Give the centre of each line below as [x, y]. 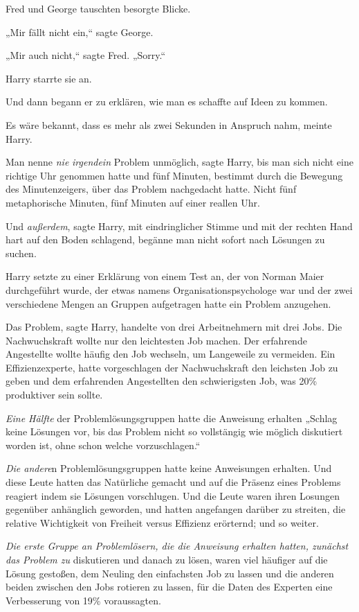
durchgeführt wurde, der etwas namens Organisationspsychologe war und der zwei [179, 289]
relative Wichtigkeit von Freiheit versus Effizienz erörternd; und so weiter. [162, 522]
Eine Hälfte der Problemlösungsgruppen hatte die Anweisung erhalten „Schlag [172, 418]
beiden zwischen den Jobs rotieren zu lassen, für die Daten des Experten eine [169, 587]
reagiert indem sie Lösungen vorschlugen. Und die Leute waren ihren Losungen [173, 495]
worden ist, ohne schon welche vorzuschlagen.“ [103, 445]
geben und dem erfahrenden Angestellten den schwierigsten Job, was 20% [162, 381]
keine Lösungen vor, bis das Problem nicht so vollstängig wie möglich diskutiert [174, 431]
